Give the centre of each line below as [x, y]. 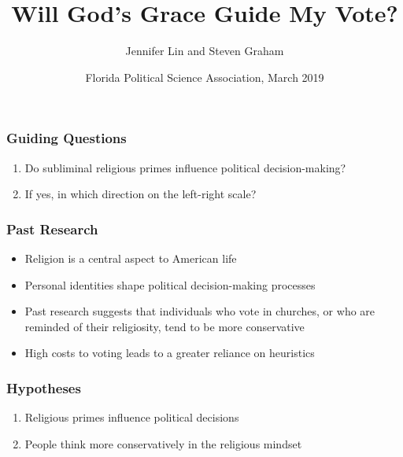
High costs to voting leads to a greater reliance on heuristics [170, 353]
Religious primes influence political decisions [132, 417]
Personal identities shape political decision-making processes [170, 284]
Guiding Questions [67, 138]
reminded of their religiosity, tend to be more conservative [165, 326]
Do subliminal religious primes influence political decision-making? [185, 167]
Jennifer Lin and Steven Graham [205, 51]
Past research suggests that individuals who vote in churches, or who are [200, 311]
